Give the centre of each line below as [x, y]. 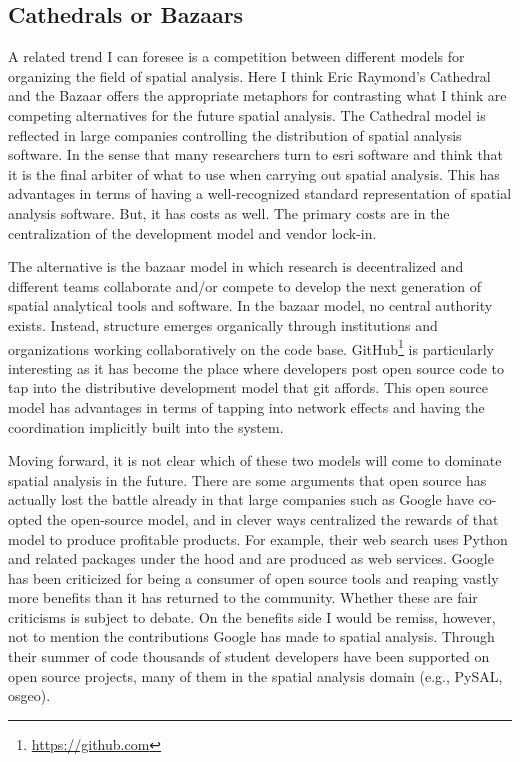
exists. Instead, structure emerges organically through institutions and [223, 324]
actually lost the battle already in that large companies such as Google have [241, 499]
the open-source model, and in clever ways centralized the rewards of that [272, 518]
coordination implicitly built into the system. [146, 426]
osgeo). [29, 695]
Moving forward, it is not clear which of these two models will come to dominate [255, 460]
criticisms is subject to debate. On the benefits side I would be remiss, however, [252, 616]
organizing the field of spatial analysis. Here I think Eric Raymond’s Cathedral [249, 75]
